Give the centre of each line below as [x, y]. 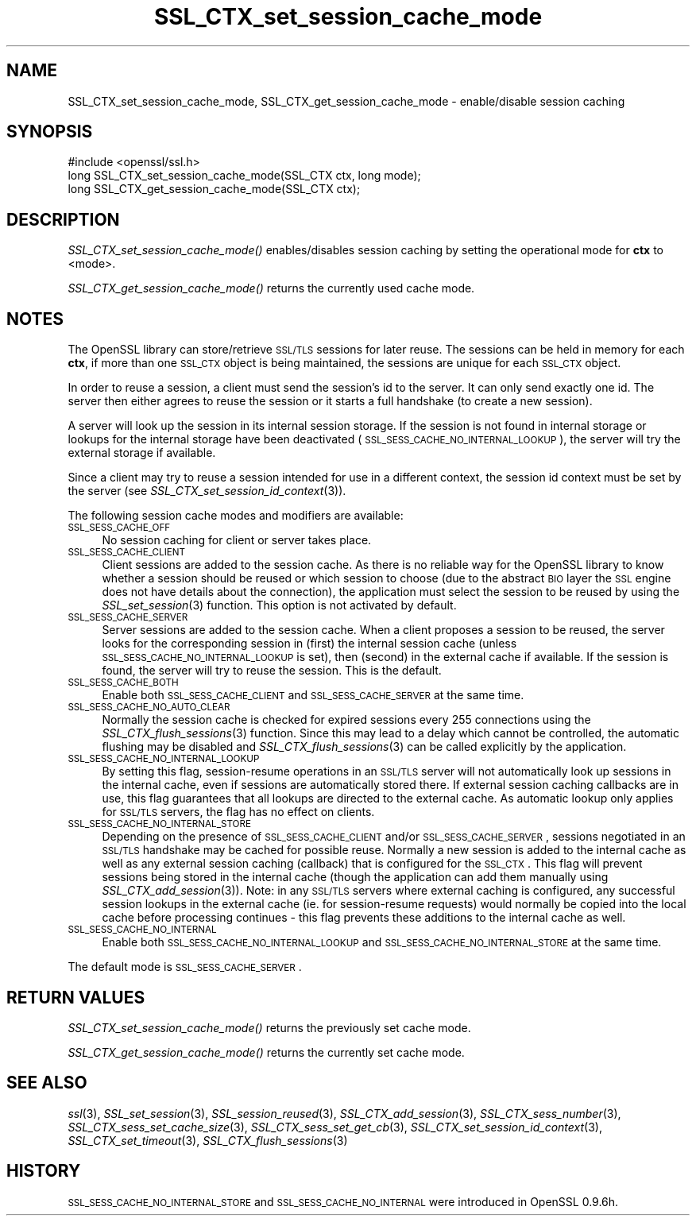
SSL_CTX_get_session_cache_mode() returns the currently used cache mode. [271, 288]
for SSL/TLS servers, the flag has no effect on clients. [238, 812]
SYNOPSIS [50, 132]
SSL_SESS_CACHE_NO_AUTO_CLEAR [149, 708]
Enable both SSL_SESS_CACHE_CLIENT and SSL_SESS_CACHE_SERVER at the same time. [313, 695]
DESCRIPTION [63, 219]
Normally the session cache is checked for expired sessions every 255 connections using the [346, 720]
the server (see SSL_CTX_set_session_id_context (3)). [207, 491]
